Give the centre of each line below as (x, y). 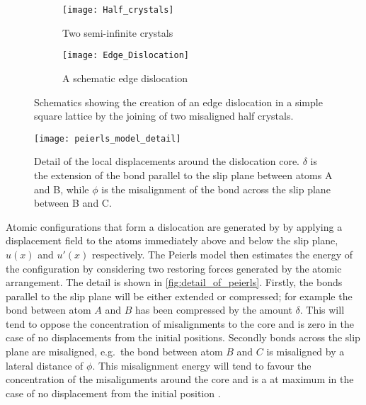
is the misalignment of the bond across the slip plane (216, 189)
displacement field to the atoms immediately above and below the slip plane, (172, 240)
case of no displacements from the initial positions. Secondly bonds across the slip (183, 337)
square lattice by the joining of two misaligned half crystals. (164, 116)
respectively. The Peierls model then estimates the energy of (222, 254)
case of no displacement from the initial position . (113, 393)
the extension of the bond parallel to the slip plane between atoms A (183, 175)
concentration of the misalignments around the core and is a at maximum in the (180, 379)
